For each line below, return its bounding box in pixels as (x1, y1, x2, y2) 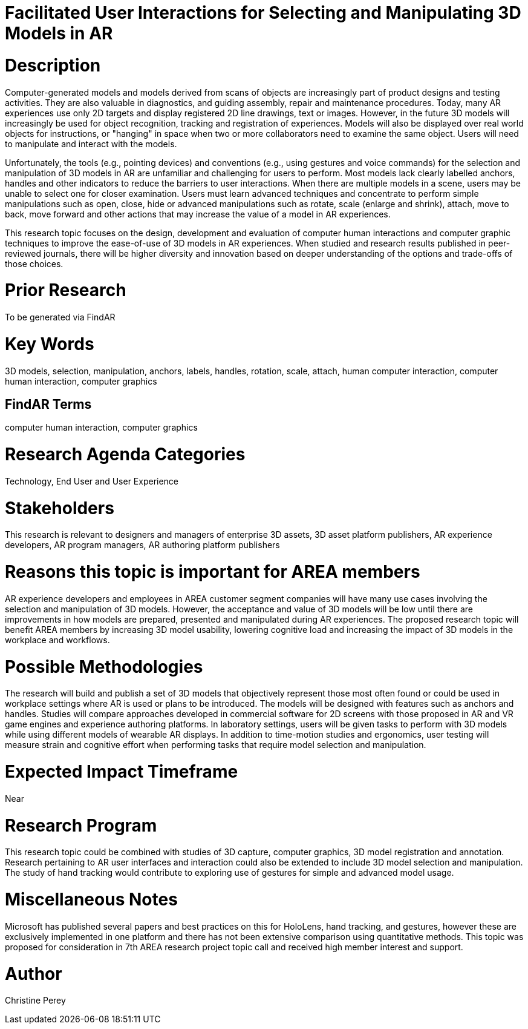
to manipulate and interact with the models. (5, 138, 177, 149)
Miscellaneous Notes (5, 889, 178, 910)
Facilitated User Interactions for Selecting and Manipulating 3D (5, 2, 521, 23)
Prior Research (5, 280, 126, 301)
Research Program (5, 815, 157, 836)
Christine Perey (5, 995, 66, 1006)
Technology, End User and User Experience (5, 475, 179, 486)
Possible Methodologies (5, 656, 203, 677)
